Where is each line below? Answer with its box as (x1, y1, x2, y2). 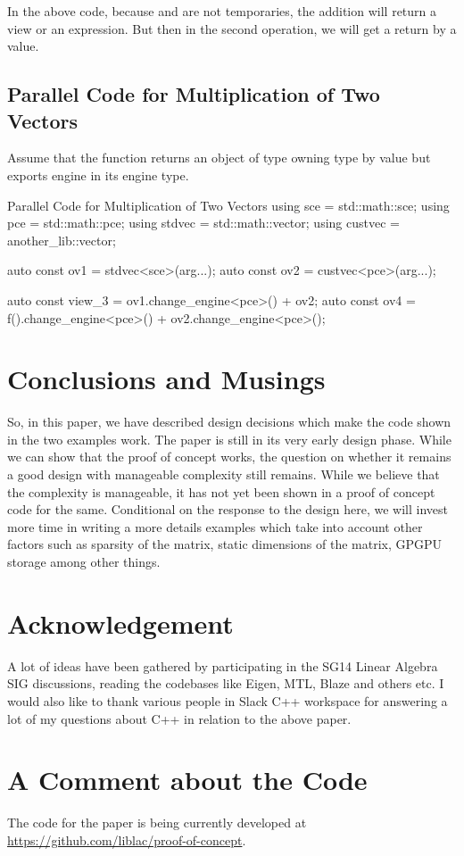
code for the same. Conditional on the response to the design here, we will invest (7, 500, 448, 519)
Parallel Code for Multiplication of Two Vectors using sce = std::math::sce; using (7, 195, 450, 214)
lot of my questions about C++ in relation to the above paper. (7, 709, 352, 727)
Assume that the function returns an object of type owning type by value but (7, 148, 431, 167)
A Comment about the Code (7, 761, 368, 798)
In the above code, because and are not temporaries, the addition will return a (7, 2, 437, 20)
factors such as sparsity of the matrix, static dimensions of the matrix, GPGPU (7, 535, 443, 553)
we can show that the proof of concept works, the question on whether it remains (7, 447, 452, 466)
